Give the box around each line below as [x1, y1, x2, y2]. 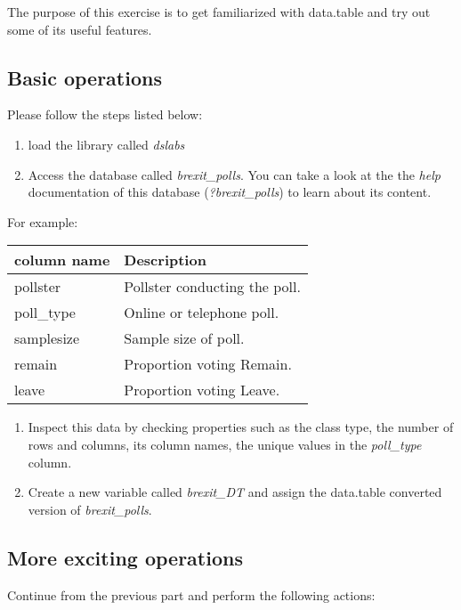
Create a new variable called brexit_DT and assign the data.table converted [28, 483, 442, 501]
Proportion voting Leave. [124, 379, 280, 401]
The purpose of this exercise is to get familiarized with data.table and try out [7, 3, 431, 20]
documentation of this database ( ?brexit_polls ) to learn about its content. [28, 183, 432, 201]
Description [124, 249, 206, 271]
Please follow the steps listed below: [7, 105, 203, 124]
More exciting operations [7, 543, 243, 571]
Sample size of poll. [124, 328, 245, 349]
